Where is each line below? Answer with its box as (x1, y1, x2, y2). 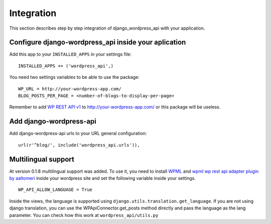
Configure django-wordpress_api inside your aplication (9, 38, 186, 47)
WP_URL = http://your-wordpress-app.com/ (18, 86, 121, 91)
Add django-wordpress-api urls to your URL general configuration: (9, 131, 147, 137)
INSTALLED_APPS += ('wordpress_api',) (18, 63, 114, 69)
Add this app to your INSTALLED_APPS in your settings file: (9, 51, 131, 57)
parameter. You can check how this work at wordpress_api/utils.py (9, 212, 159, 218)
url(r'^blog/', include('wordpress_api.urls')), (18, 142, 140, 148)
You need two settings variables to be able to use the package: (9, 74, 140, 80)
